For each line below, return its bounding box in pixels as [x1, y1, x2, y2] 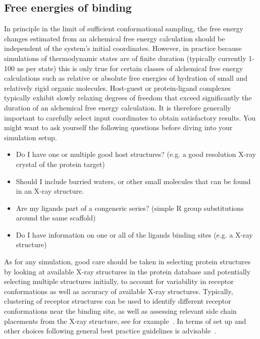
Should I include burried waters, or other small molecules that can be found [16, 176, 251, 186]
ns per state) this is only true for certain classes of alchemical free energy [17, 63, 243, 73]
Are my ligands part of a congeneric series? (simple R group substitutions [16, 202, 244, 213]
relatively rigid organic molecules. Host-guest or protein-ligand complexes [4, 82, 231, 93]
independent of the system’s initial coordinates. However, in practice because [4, 43, 242, 53]
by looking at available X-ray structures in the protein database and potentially [4, 266, 251, 276]
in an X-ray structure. [16, 186, 84, 196]
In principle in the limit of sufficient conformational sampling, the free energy [4, 23, 243, 34]
